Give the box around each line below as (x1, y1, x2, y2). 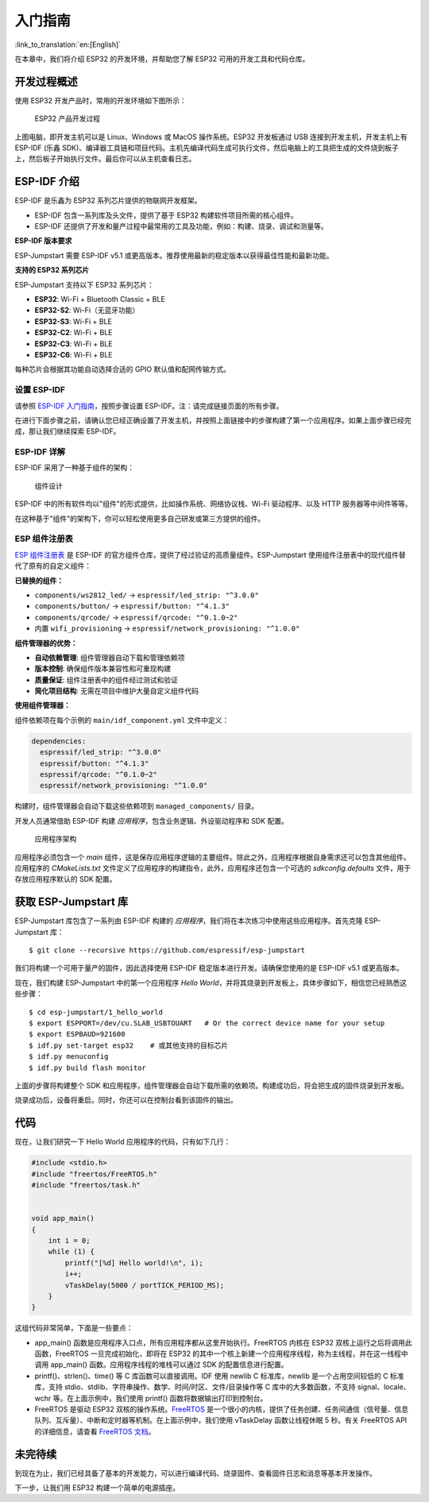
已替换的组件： (14, 576, 64, 585)
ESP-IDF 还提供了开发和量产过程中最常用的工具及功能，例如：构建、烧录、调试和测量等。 (34, 222, 329, 231)
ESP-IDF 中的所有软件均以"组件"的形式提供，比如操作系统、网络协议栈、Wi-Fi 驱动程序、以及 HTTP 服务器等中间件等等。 (14, 499, 412, 508)
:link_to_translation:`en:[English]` (14, 40, 122, 49)
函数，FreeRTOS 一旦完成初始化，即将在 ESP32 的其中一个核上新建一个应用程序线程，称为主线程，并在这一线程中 (34, 1349, 408, 1358)
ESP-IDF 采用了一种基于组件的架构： (14, 463, 135, 473)
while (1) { (48, 1247, 95, 1257)
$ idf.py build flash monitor (29, 1063, 147, 1072)
